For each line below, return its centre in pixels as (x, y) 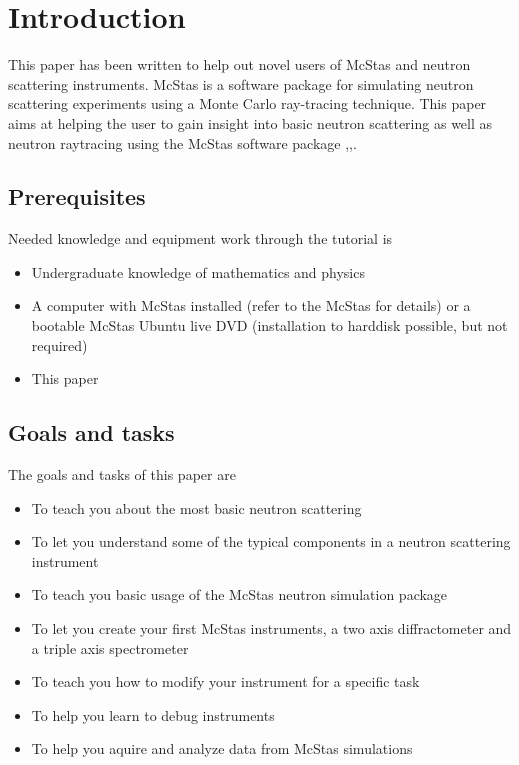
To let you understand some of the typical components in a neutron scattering (271, 541)
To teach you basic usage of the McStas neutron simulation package (239, 594)
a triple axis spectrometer (110, 647)
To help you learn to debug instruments (153, 714)
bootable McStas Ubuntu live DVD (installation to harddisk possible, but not (269, 325)
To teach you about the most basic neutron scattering (196, 507)
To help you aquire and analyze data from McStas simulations (222, 748)
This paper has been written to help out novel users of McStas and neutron (239, 64)
